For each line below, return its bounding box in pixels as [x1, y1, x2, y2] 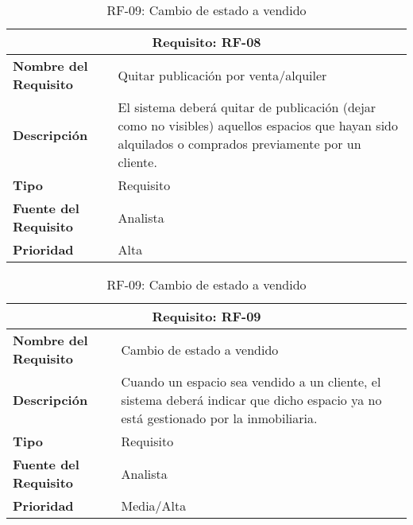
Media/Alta [121, 496, 187, 515]
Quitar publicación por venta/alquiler [118, 65, 327, 84]
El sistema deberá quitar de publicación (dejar [118, 98, 376, 116]
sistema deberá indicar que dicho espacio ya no [121, 391, 382, 409]
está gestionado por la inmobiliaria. [121, 409, 318, 427]
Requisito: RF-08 [152, 33, 261, 51]
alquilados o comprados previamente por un [118, 134, 361, 153]
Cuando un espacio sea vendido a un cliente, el [121, 372, 381, 391]
